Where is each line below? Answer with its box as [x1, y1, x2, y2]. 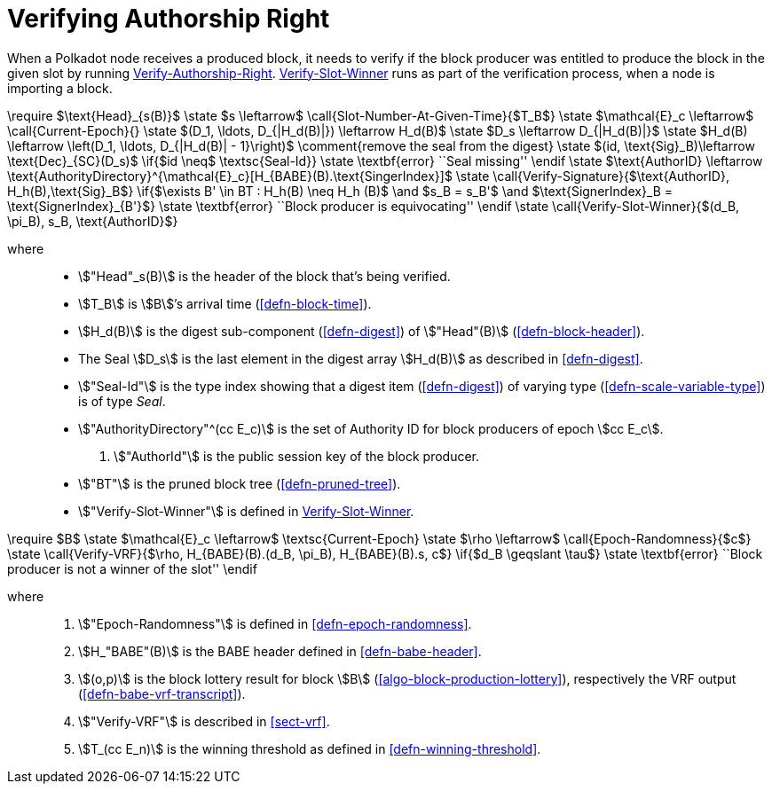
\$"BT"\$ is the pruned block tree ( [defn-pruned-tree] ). [78, 475, 401, 491]
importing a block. [7, 80, 113, 96]
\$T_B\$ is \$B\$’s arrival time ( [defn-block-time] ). [78, 295, 372, 311]
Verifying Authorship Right [7, 4, 330, 34]
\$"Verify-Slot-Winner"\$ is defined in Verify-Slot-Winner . [78, 503, 414, 519]
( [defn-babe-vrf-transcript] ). [78, 685, 246, 701]
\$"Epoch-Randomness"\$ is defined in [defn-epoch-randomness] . [78, 615, 472, 631]
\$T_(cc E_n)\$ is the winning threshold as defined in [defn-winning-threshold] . [78, 740, 541, 756]
